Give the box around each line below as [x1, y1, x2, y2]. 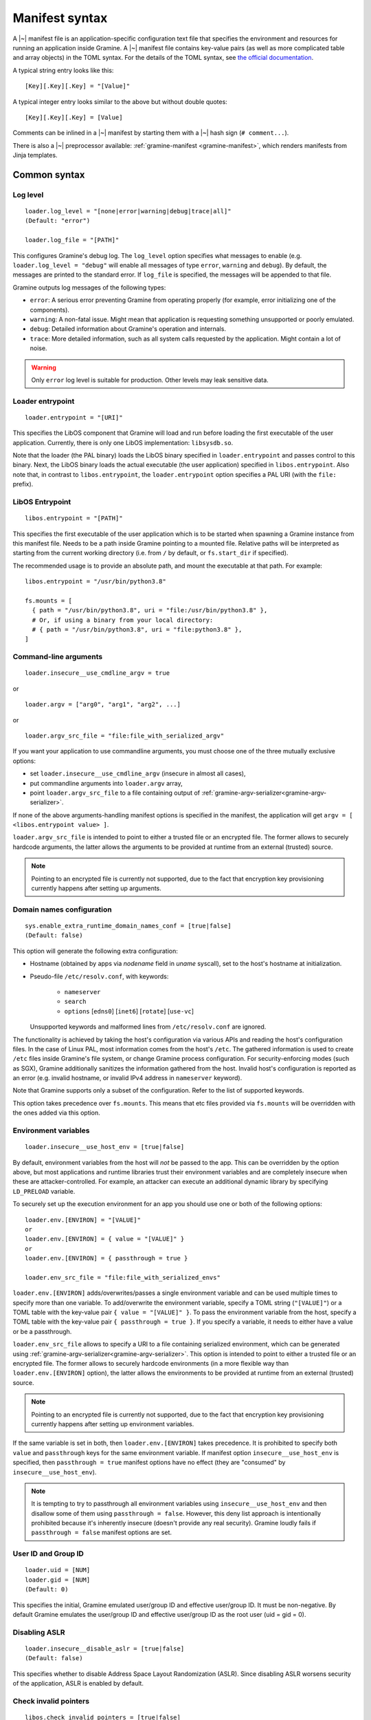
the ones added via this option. [12, 1108, 101, 1117]
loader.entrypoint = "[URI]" [25, 413, 123, 421]
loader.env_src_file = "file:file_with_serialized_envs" [25, 1273, 221, 1281]
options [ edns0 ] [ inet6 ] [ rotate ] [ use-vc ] [64, 1007, 194, 1015]
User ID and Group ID [12, 1549, 84, 1558]
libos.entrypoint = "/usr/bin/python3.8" [25, 578, 166, 585]
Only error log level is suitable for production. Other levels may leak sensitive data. [31, 376, 269, 384]
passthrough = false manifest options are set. [31, 1528, 172, 1537]
